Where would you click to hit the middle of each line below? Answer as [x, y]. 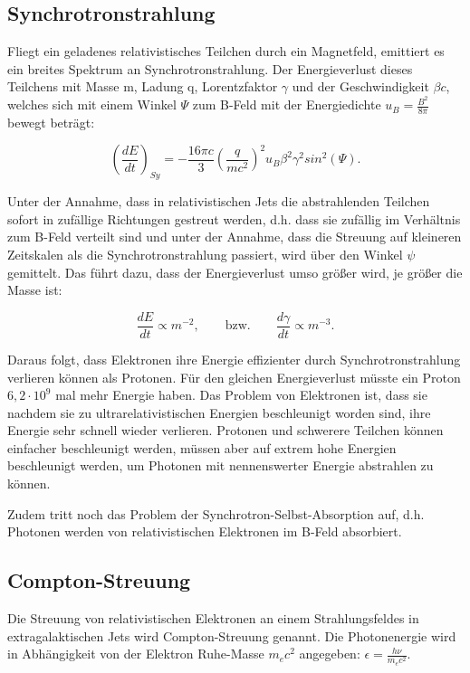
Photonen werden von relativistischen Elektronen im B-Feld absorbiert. [205, 531]
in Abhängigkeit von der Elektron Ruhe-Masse [136, 654]
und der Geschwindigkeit [360, 86]
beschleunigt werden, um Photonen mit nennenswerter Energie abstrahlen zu [221, 465]
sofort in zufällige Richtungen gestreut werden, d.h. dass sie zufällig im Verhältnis [234, 218]
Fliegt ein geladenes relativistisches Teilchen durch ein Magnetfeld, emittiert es [226, 51]
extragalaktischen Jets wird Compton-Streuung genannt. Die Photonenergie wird [232, 635]
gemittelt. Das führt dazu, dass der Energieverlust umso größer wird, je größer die [235, 272]
